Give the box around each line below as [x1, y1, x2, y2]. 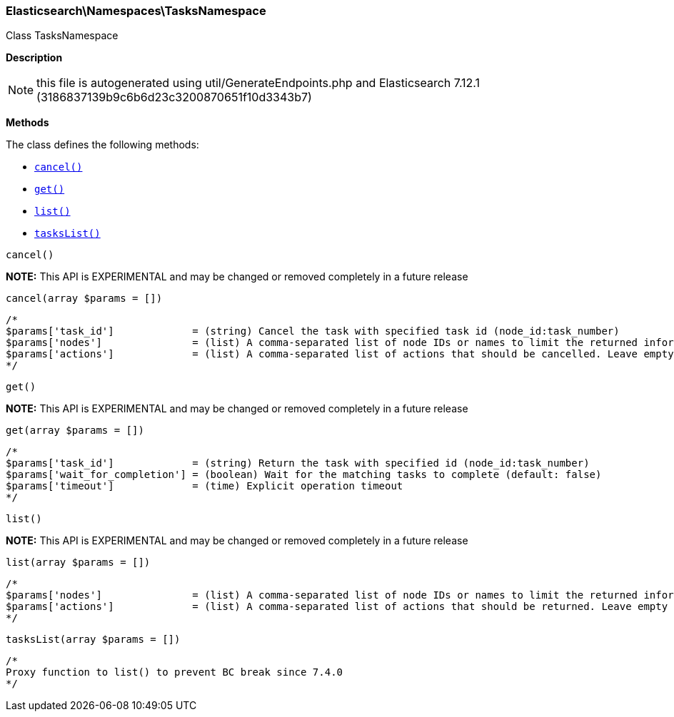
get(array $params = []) [6, 424, 144, 437]
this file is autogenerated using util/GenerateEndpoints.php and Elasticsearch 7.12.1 [36, 76, 481, 91]
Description [6, 51, 63, 64]
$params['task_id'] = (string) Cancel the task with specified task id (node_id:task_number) [6, 325, 620, 337]
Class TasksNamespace [6, 29, 119, 42]
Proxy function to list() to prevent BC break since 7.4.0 [6, 666, 343, 678]
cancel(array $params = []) [6, 293, 163, 305]
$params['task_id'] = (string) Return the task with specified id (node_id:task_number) [6, 457, 590, 469]
